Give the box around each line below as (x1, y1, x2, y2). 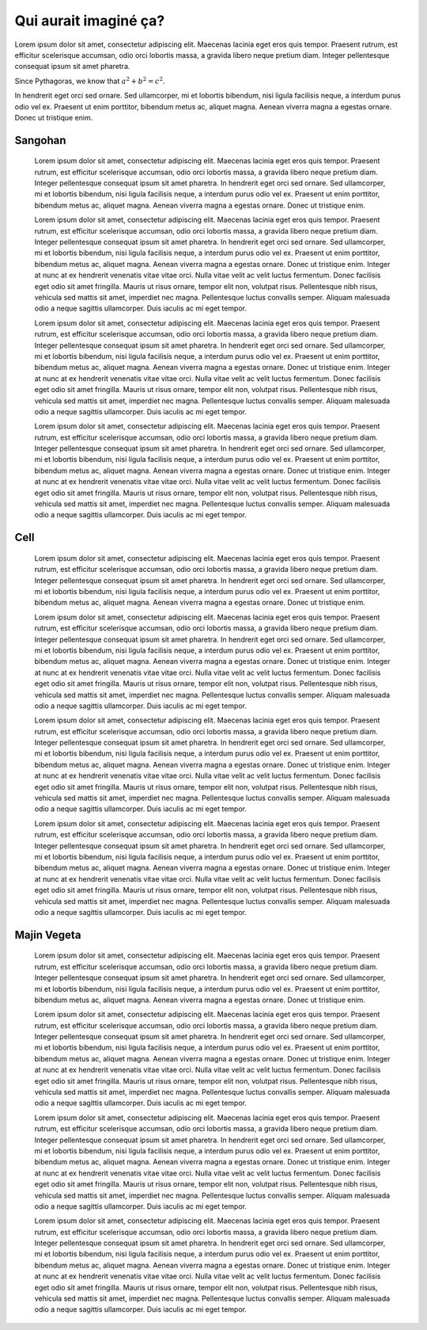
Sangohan (14, 133, 66, 147)
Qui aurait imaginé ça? (14, 12, 165, 29)
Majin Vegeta (14, 928, 81, 942)
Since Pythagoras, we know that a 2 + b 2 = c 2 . (14, 75, 165, 86)
